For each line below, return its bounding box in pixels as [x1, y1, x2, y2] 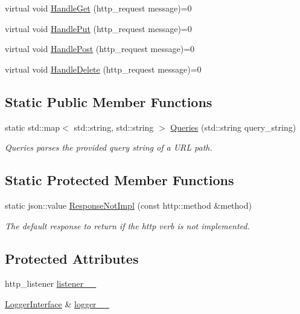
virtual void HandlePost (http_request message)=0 [5, 42, 195, 55]
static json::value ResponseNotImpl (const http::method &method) [5, 198, 252, 211]
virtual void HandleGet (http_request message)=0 [5, 2, 192, 14]
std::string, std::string [74, 120, 154, 133]
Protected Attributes [5, 249, 139, 267]
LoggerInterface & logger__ [5, 297, 109, 310]
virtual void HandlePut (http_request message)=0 [5, 22, 192, 34]
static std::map [5, 120, 60, 133]
